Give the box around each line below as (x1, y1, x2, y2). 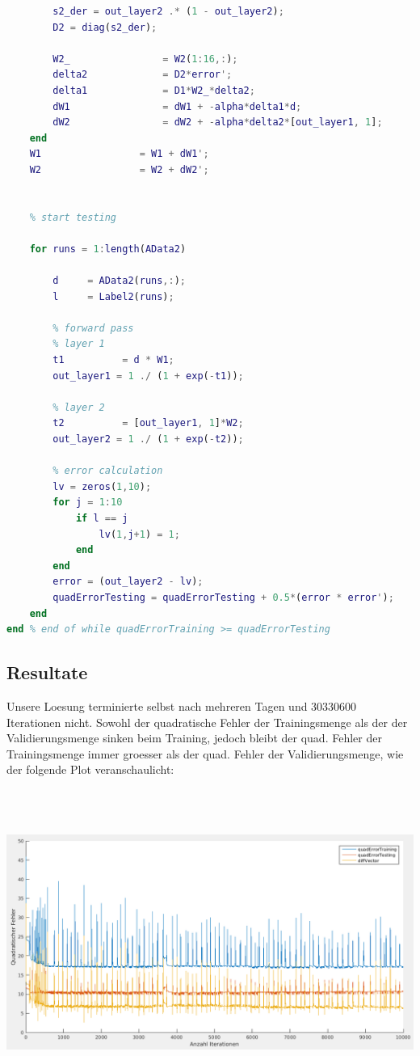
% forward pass (52, 322, 134, 334)
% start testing (29, 211, 117, 223)
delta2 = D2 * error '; (52, 69, 233, 81)
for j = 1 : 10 (52, 496, 123, 509)
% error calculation (52, 465, 163, 477)
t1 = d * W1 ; (52, 354, 174, 366)
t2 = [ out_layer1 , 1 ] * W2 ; (52, 417, 244, 429)
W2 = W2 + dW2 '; (29, 163, 209, 175)
